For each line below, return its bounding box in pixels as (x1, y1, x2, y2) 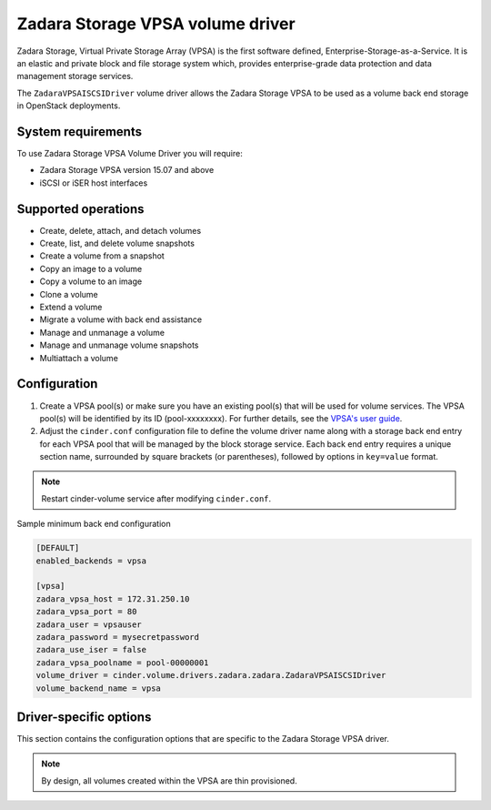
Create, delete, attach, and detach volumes (39, 225, 202, 236)
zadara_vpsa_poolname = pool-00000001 (35, 657, 209, 668)
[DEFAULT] (35, 542, 80, 553)
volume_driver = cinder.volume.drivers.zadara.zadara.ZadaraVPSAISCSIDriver (35, 670, 386, 681)
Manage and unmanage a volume (39, 327, 165, 338)
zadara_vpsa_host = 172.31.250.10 (35, 593, 190, 604)
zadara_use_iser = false (35, 644, 147, 655)
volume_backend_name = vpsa (35, 683, 161, 694)
